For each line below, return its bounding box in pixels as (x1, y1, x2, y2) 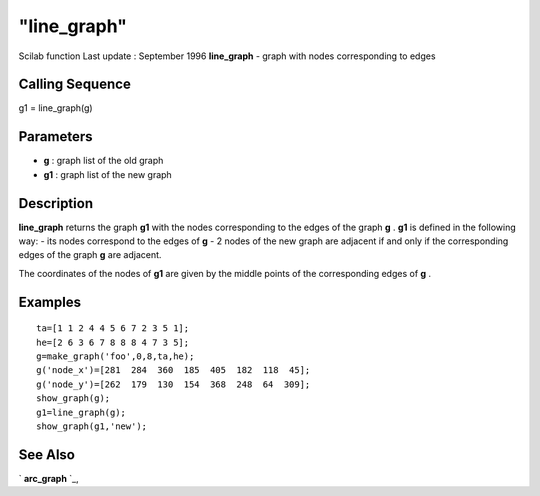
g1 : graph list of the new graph (43, 168, 172, 180)
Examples (18, 293, 82, 310)
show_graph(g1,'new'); (36, 420, 148, 432)
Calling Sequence (18, 76, 132, 93)
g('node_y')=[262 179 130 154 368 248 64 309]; (36, 378, 311, 390)
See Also (18, 446, 75, 463)
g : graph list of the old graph (43, 155, 164, 167)
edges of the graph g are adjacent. (18, 249, 162, 261)
